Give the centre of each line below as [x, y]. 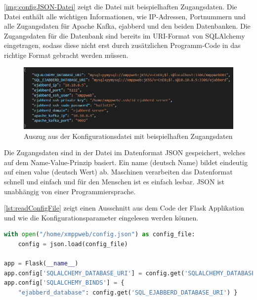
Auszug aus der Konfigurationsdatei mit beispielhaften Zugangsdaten [128, 136]
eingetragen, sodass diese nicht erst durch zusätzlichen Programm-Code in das [122, 45]
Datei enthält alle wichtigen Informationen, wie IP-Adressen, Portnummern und [125, 16]
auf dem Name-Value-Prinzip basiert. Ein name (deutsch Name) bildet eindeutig [126, 162]
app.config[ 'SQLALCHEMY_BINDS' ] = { [64, 283]
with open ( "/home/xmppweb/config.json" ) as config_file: [100, 235]
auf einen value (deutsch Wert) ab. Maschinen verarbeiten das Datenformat [118, 172]
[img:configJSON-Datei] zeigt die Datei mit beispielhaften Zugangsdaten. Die [121, 6]
